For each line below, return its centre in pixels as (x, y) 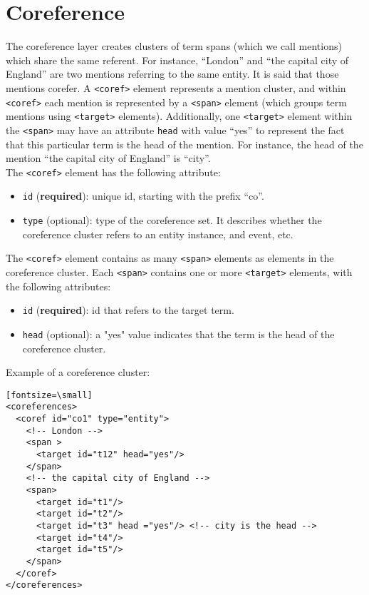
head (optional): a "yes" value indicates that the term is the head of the (178, 334)
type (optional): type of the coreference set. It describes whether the (172, 220)
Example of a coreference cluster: (78, 372)
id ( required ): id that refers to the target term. (128, 310)
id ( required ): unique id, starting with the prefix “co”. (143, 196)
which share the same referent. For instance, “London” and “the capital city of (177, 60)
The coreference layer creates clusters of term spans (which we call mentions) (174, 46)
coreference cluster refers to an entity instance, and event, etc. (158, 234)
